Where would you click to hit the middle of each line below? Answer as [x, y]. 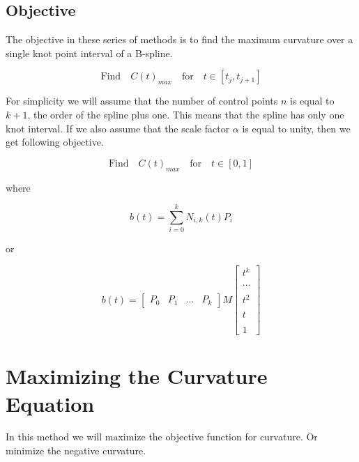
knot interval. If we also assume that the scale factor [118, 128]
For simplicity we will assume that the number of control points [142, 101]
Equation [50, 403]
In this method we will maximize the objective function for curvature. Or [162, 437]
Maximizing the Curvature [137, 376]
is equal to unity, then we [296, 128]
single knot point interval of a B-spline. [89, 53]
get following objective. [55, 142]
